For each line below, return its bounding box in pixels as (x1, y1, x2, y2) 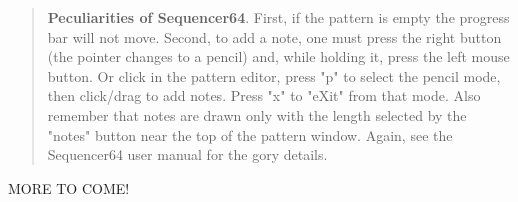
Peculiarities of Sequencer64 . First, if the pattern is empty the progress (47, 7, 510, 27)
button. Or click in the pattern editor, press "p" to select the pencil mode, (47, 65, 501, 86)
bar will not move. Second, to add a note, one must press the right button (47, 26, 502, 47)
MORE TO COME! (8, 177, 130, 198)
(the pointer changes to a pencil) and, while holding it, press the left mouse (47, 46, 510, 67)
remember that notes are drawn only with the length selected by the (47, 104, 467, 125)
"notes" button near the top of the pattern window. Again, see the (47, 124, 453, 145)
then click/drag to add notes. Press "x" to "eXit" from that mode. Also (47, 85, 481, 106)
